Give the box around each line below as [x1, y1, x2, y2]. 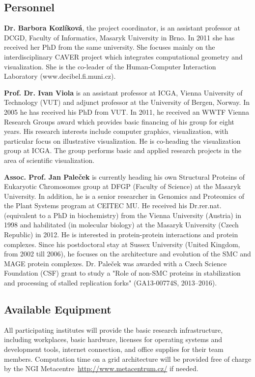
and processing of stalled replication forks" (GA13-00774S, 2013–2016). [4, 278, 217, 288]
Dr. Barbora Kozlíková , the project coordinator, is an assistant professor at [4, 23, 240, 33]
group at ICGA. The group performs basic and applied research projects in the [4, 145, 242, 156]
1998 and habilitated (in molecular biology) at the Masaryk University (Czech [4, 220, 239, 230]
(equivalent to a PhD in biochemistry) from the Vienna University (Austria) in [4, 210, 242, 220]
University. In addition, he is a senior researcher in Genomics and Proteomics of [4, 190, 245, 201]
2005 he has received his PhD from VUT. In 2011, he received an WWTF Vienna [4, 106, 249, 117]
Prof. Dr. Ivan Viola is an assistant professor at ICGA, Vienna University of [4, 87, 243, 97]
